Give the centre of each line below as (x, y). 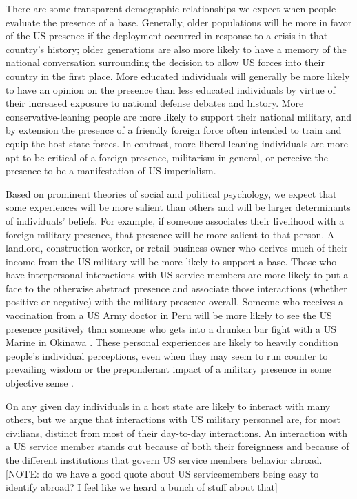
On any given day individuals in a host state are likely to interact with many (168, 406)
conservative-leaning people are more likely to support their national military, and (179, 116)
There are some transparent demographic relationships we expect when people (171, 8)
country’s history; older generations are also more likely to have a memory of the (176, 49)
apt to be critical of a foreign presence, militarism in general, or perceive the (167, 157)
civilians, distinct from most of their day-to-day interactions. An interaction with (176, 432)
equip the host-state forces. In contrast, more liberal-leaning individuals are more (177, 143)
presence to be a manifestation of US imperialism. (111, 171)
